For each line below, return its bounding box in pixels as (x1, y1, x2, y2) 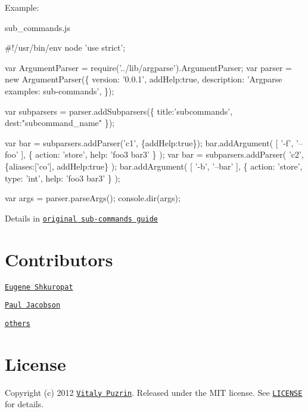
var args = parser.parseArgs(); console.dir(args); (5, 192, 181, 204)
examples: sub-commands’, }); (5, 84, 114, 97)
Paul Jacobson (5, 301, 61, 310)
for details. (5, 398, 44, 410)
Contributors (5, 247, 113, 271)
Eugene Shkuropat (5, 282, 73, 291)
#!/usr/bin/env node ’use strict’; (5, 41, 126, 54)
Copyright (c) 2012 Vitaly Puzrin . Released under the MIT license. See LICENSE (5, 386, 303, 398)
